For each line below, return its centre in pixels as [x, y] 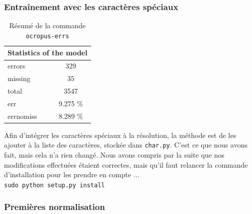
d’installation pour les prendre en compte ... [72, 174]
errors [17, 66]
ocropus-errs [48, 36]
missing [19, 78]
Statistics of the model [48, 53]
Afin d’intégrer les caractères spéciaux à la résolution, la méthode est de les [120, 135]
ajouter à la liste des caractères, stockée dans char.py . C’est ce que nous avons [126, 145]
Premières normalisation [55, 207]
